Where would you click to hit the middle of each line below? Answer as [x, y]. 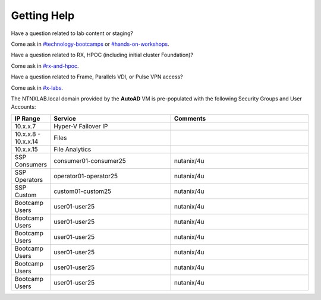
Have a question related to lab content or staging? [72, 33]
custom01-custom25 [83, 191]
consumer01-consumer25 [90, 160]
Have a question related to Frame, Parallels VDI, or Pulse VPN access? [97, 77]
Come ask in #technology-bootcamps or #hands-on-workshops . [90, 44]
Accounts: [23, 107]
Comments [190, 118]
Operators [29, 179]
